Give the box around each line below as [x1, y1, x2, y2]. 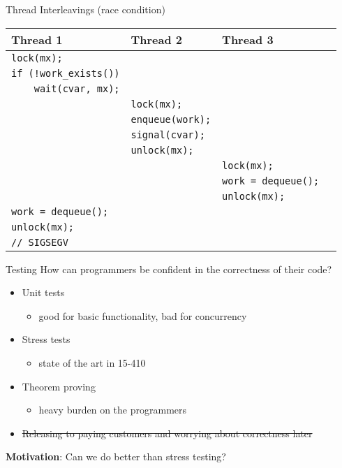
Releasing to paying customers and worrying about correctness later [22, 425, 313, 440]
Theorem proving [22, 379, 96, 393]
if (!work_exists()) [11, 67, 120, 79]
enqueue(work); [131, 113, 211, 125]
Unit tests [22, 285, 65, 300]
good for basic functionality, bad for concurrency [38, 308, 247, 323]
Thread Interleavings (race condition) [6, 2, 165, 16]
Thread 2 [131, 31, 183, 47]
